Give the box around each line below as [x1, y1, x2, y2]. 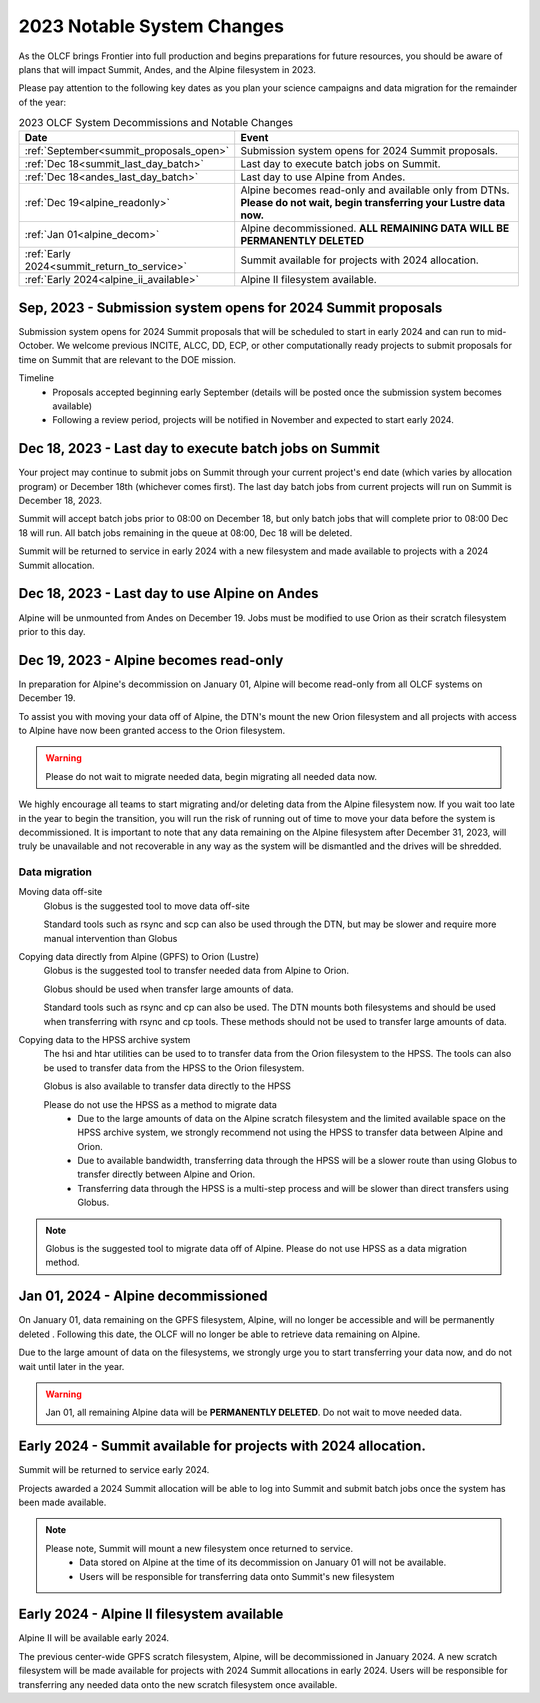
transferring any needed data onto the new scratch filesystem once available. [18, 1678, 338, 1690]
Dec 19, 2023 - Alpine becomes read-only [18, 651, 284, 669]
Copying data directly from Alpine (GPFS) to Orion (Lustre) [18, 951, 260, 963]
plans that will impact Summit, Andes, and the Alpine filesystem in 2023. [18, 63, 317, 75]
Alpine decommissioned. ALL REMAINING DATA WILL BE [240, 221, 510, 235]
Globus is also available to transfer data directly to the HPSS [43, 1080, 292, 1092]
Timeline [18, 372, 55, 384]
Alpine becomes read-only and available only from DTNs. [240, 183, 510, 197]
